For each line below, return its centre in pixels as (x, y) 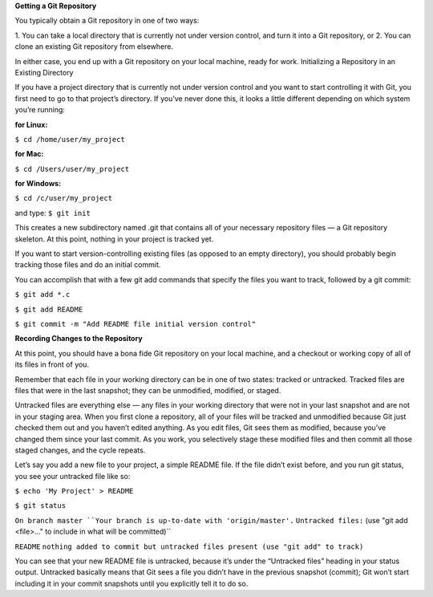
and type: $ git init (53, 213)
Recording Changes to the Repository (79, 339)
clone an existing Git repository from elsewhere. (94, 47)
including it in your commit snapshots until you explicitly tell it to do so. (132, 583)
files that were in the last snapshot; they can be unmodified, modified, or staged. (148, 390)
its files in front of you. (52, 364)
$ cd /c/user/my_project (63, 198)
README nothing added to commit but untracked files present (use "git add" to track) (189, 546)
